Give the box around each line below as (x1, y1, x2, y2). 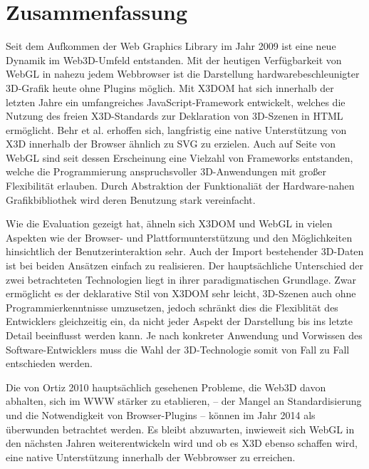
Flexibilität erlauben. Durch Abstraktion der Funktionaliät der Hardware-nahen (6, 178, 355, 193)
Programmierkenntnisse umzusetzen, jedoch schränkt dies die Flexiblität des (6, 299, 338, 314)
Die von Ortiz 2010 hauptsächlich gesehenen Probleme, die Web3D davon (6, 379, 326, 394)
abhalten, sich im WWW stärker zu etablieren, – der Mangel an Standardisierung (6, 393, 362, 408)
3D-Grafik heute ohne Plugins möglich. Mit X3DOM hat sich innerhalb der (6, 80, 334, 95)
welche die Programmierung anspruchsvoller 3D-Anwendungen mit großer (6, 164, 326, 179)
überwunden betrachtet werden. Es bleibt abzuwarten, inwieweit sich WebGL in (6, 421, 355, 436)
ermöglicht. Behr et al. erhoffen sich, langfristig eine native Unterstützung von (6, 122, 347, 137)
